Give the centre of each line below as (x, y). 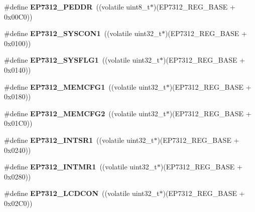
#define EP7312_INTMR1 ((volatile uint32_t (81, 167)
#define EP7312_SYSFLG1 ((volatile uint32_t (82, 60)
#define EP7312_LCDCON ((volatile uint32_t (82, 193)
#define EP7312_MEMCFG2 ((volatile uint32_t (85, 113)
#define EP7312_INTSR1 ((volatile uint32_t (79, 140)
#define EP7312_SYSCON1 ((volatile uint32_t (83, 33)
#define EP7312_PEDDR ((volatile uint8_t (77, 7)
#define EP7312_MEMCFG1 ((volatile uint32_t (85, 86)
